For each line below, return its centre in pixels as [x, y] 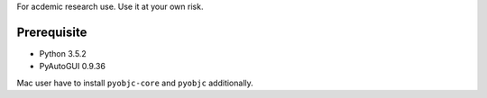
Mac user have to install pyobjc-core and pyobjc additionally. [135, 83]
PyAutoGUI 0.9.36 [72, 67]
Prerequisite [52, 32]
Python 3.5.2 [63, 53]
